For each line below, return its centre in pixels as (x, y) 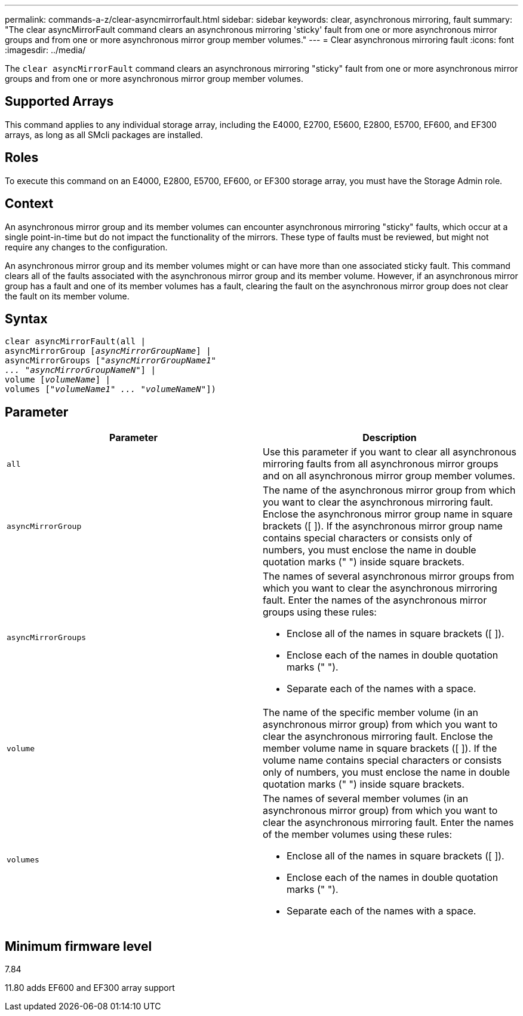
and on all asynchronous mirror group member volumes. (389, 476)
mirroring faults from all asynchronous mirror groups (381, 464)
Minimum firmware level (79, 946)
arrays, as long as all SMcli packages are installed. (104, 134)
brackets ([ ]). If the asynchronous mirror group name (383, 526)
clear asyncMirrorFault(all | (76, 342)
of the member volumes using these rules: (358, 835)
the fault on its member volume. (67, 296)
